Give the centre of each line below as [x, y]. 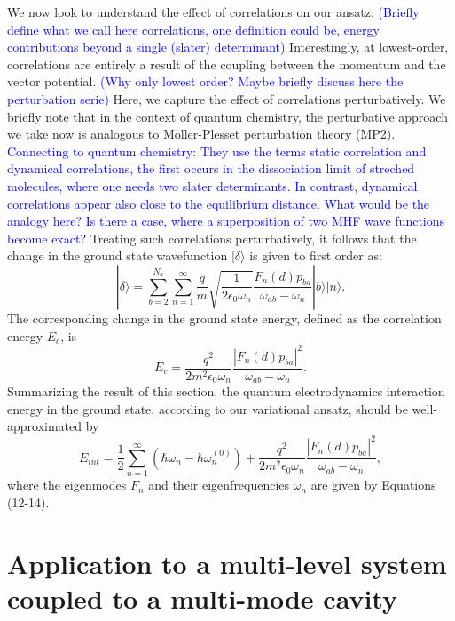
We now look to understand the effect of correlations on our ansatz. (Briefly [213, 12]
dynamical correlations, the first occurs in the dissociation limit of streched [211, 168]
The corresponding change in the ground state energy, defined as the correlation [224, 318]
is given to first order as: [316, 255]
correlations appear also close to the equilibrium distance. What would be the [219, 203]
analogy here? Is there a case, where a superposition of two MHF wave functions [226, 221]
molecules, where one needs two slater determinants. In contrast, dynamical [212, 185]
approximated [45, 426]
